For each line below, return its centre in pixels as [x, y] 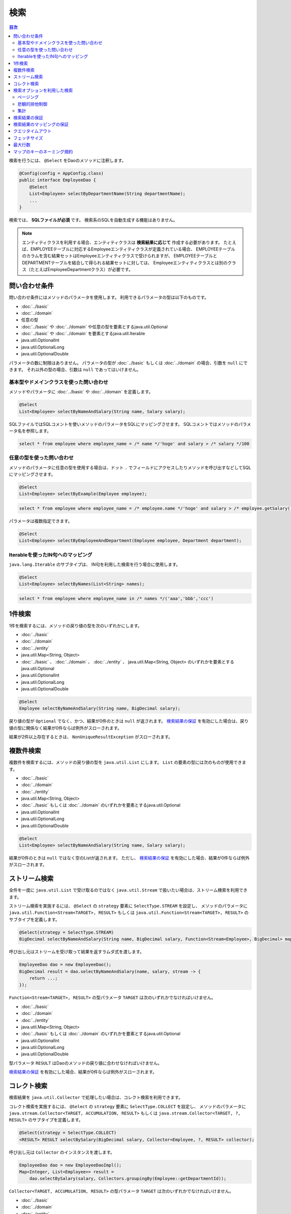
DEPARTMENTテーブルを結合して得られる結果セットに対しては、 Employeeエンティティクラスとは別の [125, 263]
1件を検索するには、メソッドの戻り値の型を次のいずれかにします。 [76, 625]
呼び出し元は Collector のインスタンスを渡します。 [62, 1152]
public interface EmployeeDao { [58, 180]
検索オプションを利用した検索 [43, 90]
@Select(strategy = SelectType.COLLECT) [68, 1133]
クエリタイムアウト [32, 131]
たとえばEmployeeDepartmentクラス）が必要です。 [82, 270]
